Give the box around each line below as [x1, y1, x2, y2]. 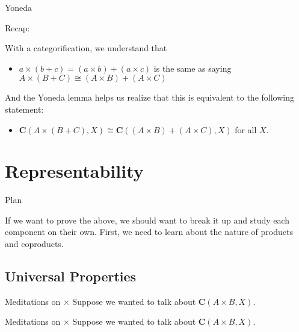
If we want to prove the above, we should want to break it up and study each [5, 213, 290, 226]
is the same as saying [153, 61, 232, 74]
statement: [5, 102, 44, 115]
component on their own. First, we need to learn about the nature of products [5, 225, 293, 238]
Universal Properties [5, 267, 137, 286]
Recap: [5, 21, 30, 34]
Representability [5, 158, 144, 183]
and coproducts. [5, 237, 64, 250]
